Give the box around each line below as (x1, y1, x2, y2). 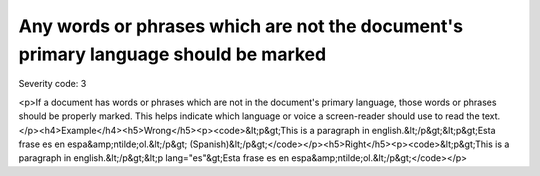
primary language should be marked (18, 43, 327, 65)
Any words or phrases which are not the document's (18, 15, 464, 37)
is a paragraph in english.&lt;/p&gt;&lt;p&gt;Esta (300, 124, 496, 136)
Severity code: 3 (18, 78, 87, 90)
